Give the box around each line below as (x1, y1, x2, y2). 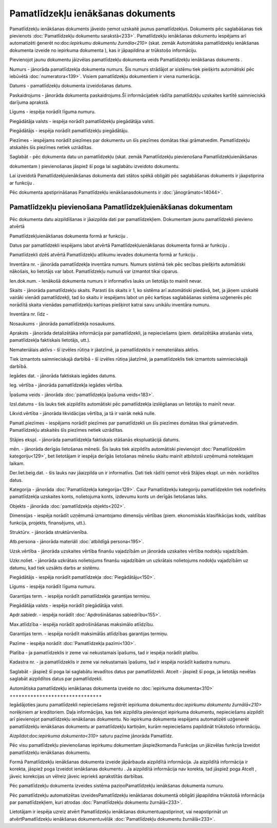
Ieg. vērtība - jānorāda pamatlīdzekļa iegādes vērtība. (9, 382, 123, 388)
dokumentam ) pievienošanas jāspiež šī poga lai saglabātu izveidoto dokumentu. (9, 163, 180, 169)
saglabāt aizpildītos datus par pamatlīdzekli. (9, 676, 103, 682)
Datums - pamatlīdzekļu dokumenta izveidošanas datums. (9, 83, 133, 89)
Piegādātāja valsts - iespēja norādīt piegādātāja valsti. (9, 602, 124, 609)
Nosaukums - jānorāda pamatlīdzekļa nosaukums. (9, 320, 115, 326)
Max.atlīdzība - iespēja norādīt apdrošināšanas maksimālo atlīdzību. (9, 621, 154, 627)
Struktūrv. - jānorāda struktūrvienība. (9, 529, 88, 535)
